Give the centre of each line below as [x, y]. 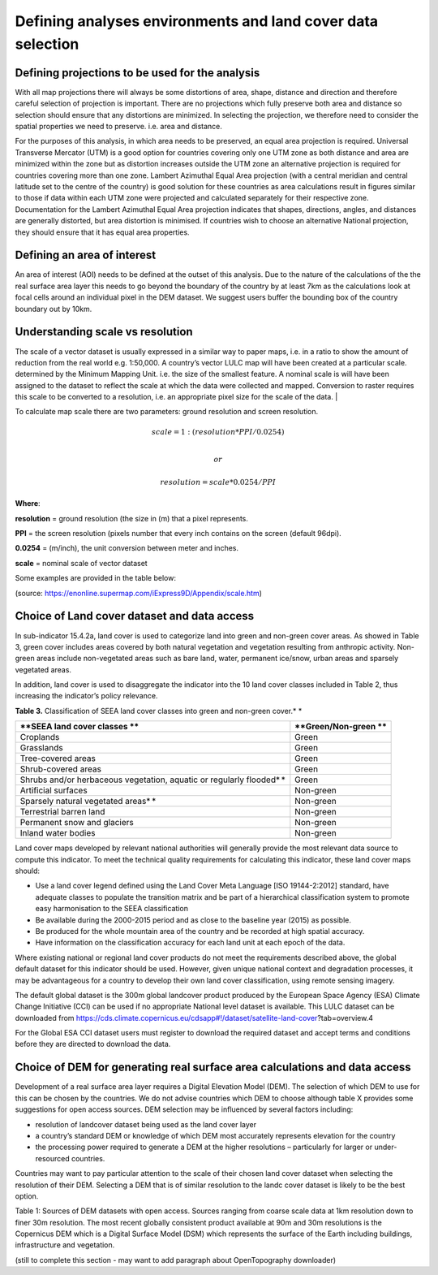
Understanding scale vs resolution [104, 332]
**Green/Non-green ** [341, 727]
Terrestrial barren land [62, 812]
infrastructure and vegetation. [65, 1245]
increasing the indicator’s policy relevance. [86, 696]
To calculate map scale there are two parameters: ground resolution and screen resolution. [167, 412]
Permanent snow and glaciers [77, 823]
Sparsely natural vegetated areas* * [88, 802]
